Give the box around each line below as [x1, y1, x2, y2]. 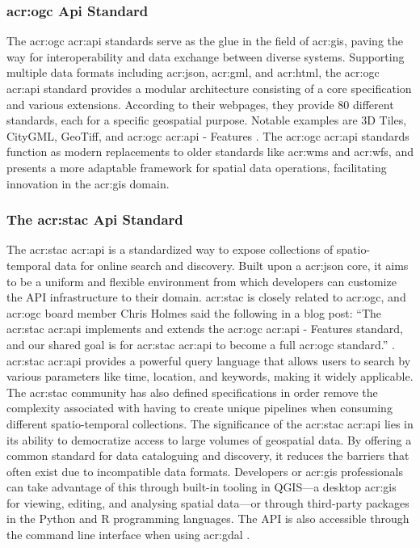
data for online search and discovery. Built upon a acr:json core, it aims [54, 256, 409, 273]
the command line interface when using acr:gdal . [6, 526, 250, 543]
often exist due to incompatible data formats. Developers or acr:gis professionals [6, 462, 403, 479]
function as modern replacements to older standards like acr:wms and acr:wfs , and [6, 143, 414, 160]
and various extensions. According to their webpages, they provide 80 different [6, 95, 394, 112]
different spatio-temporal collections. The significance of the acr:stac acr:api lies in [6, 415, 414, 432]
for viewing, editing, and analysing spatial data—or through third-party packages [6, 494, 409, 511]
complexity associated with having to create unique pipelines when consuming [6, 399, 393, 416]
